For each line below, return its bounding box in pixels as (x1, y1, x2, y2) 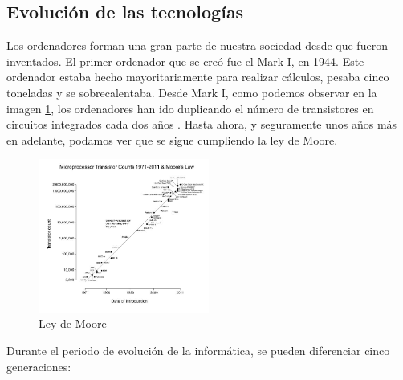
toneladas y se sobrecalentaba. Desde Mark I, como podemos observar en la (6, 84, 377, 100)
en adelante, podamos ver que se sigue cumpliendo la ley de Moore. (6, 131, 338, 148)
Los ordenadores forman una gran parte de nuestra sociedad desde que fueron (6, 37, 388, 54)
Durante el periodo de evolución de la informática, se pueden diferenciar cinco (6, 341, 390, 358)
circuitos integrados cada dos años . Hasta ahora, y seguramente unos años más (6, 116, 397, 133)
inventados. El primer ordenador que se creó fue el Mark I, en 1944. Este (6, 52, 364, 69)
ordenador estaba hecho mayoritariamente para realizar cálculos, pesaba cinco (6, 68, 389, 85)
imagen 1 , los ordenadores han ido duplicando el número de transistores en (6, 100, 374, 116)
